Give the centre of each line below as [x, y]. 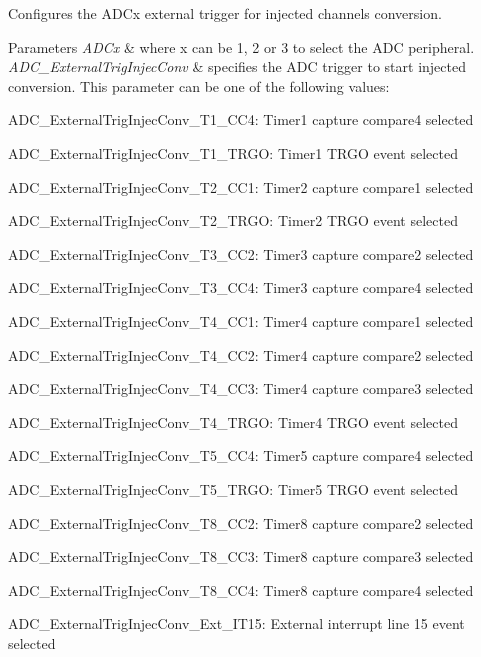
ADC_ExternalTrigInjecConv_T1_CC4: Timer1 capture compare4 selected [241, 119]
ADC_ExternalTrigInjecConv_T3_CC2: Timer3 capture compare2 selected [241, 253]
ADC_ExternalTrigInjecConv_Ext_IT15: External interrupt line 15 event [236, 623]
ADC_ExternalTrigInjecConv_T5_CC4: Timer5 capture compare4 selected [241, 455]
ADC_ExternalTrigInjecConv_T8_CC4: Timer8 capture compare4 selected [241, 589]
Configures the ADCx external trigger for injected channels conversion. [225, 13]
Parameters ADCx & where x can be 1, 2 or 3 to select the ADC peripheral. [241, 46]
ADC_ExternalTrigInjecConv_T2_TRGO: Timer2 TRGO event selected [233, 220]
